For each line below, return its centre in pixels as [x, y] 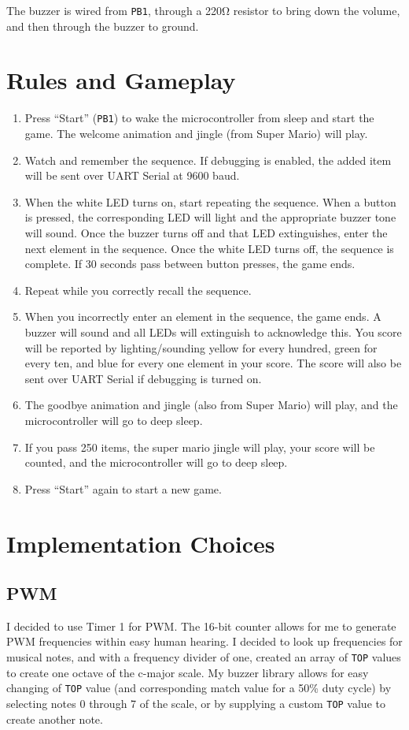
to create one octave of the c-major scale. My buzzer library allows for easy [188, 672]
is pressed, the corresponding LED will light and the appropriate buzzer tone [210, 217]
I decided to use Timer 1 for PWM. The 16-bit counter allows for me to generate [201, 626]
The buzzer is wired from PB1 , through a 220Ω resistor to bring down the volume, [203, 10]
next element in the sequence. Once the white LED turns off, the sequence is [209, 248]
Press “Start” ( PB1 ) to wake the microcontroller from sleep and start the [199, 118]
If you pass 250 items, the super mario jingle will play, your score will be [200, 447]
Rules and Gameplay [121, 80]
